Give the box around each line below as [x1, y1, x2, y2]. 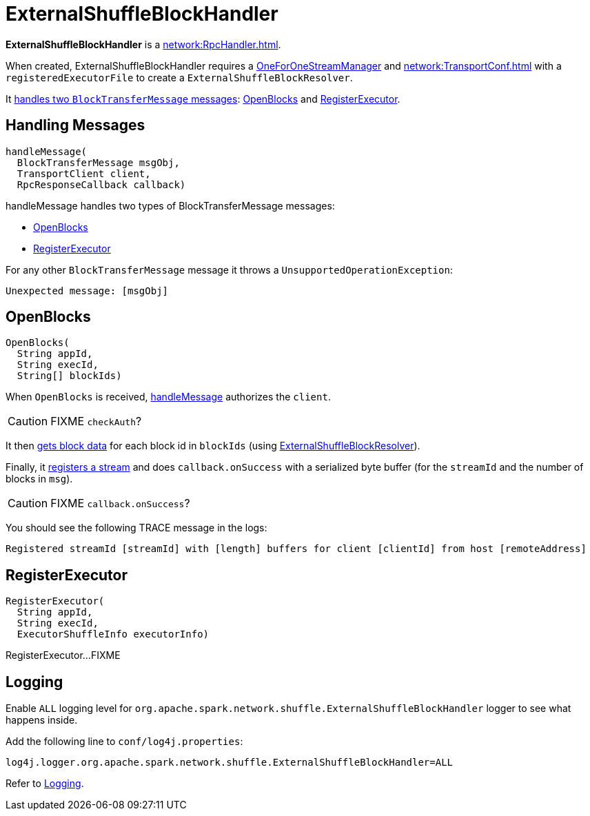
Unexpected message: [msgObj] [6, 285, 169, 296]
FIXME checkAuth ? [50, 414, 142, 429]
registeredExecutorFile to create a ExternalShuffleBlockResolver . [6, 71, 353, 83]
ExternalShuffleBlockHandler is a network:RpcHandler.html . [6, 38, 281, 50]
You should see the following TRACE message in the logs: [6, 522, 267, 534]
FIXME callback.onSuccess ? [50, 496, 190, 511]
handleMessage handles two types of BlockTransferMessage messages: [6, 199, 335, 212]
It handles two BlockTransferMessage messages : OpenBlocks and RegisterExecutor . [6, 92, 400, 105]
